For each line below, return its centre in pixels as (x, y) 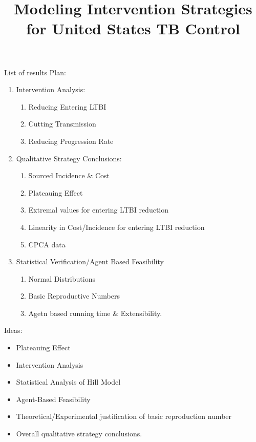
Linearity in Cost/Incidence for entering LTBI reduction (116, 227)
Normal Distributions (62, 278)
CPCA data (47, 244)
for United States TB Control (133, 28)
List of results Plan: (35, 72)
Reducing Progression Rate (71, 141)
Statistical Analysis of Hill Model (68, 382)
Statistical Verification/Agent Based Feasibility (90, 261)
